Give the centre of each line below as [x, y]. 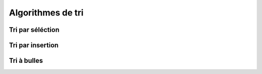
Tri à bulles [26, 61]
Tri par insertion [34, 45]
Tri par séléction [34, 30]
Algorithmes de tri [46, 13]
